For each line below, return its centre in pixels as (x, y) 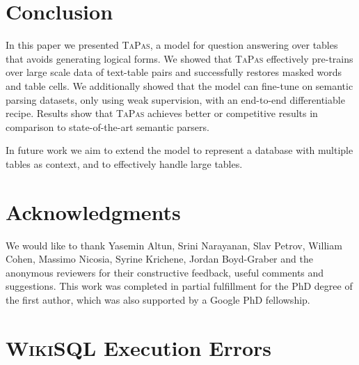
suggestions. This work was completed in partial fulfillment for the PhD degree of (179, 286)
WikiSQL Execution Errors (139, 347)
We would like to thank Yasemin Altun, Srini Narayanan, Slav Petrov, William (174, 245)
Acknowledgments (93, 211)
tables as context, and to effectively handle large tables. (124, 163)
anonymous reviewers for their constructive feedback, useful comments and (165, 272)
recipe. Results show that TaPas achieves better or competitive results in (162, 113)
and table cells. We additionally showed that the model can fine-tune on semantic (179, 85)
